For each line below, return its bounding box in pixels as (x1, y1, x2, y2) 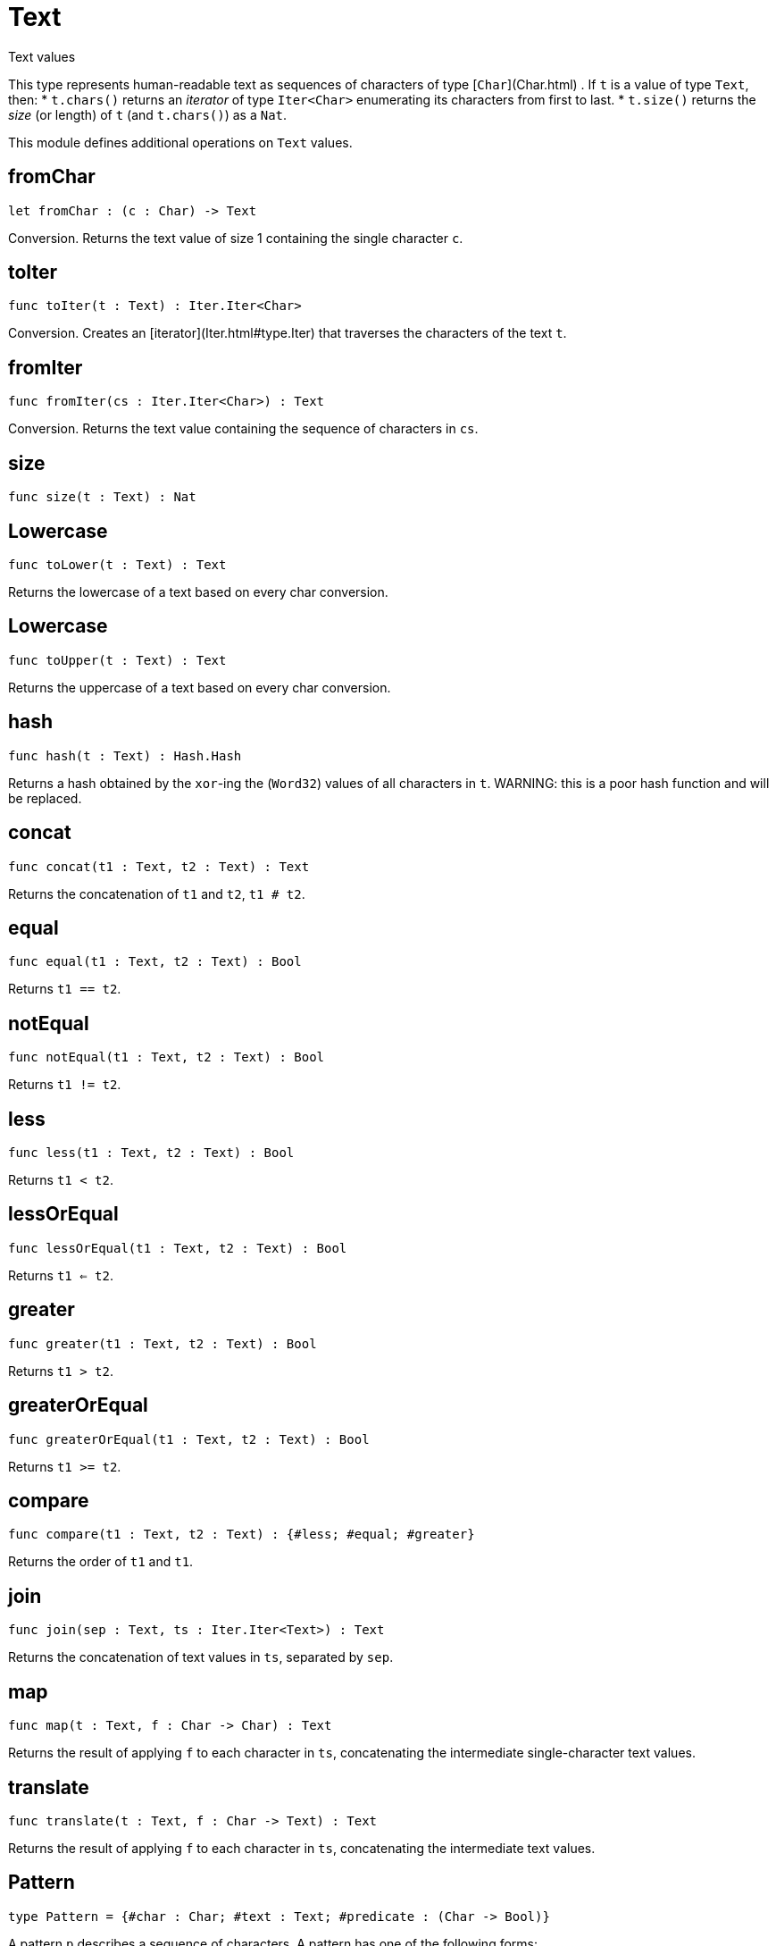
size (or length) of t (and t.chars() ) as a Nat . (8, 106, 288, 122)
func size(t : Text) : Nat (8, 490, 196, 505)
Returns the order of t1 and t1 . (8, 1554, 194, 1570)
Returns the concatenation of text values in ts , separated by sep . (8, 1649, 394, 1665)
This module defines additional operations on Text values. (8, 134, 353, 150)
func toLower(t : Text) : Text (8, 557, 227, 572)
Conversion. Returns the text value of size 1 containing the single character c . (8, 230, 463, 246)
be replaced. (8, 790, 82, 806)
